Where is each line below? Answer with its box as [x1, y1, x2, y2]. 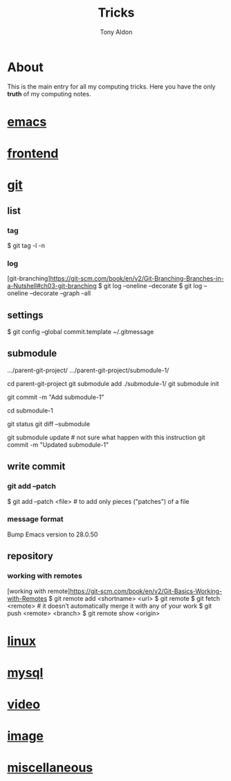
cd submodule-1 [7, 406, 53, 414]
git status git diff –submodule [7, 419, 91, 428]
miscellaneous [7, 760, 93, 775]
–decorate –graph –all [29, 289, 91, 297]
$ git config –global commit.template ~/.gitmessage [7, 328, 154, 336]
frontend [7, 146, 59, 161]
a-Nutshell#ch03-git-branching [7, 282, 97, 290]
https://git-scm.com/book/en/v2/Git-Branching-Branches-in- [50, 274, 224, 283]
